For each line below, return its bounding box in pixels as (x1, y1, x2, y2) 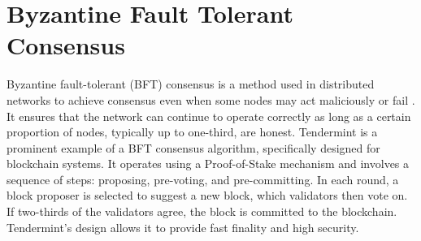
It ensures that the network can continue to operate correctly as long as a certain (7, 107, 411, 124)
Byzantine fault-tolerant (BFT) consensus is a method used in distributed (7, 75, 375, 93)
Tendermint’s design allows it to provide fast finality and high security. (7, 218, 359, 235)
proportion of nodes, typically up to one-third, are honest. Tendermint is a (7, 123, 378, 140)
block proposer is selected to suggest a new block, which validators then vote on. (7, 187, 408, 204)
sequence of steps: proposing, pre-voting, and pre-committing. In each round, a (7, 170, 399, 187)
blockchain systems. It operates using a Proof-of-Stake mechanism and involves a (7, 155, 410, 172)
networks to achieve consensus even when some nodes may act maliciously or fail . (7, 91, 415, 108)
